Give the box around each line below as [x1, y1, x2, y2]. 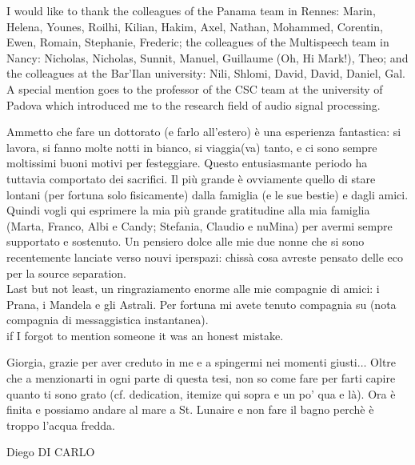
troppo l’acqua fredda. [6, 416, 115, 433]
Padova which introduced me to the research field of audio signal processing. [6, 96, 381, 113]
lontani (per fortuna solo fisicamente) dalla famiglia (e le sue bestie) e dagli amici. [6, 186, 409, 202]
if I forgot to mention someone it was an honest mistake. [6, 327, 284, 343]
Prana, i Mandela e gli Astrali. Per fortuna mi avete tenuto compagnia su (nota [6, 295, 397, 312]
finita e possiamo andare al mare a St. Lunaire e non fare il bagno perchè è [6, 401, 374, 418]
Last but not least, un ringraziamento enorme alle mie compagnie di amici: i [6, 280, 380, 297]
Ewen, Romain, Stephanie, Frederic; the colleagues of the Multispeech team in [6, 34, 389, 50]
